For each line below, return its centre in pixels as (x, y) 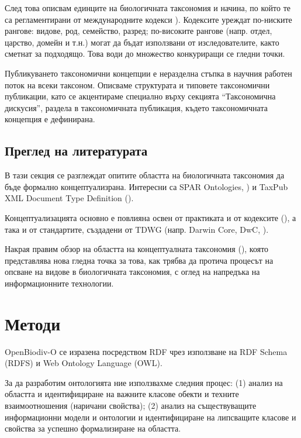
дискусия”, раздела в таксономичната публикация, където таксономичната (136, 107)
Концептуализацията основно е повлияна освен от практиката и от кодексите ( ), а (150, 217)
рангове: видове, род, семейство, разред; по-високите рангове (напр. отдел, (139, 31)
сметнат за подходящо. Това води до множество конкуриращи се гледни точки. (145, 54)
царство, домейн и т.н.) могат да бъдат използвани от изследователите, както (142, 42)
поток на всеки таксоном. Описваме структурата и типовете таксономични (137, 85)
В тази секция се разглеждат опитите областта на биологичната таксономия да (145, 175)
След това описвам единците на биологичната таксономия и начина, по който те (148, 8)
